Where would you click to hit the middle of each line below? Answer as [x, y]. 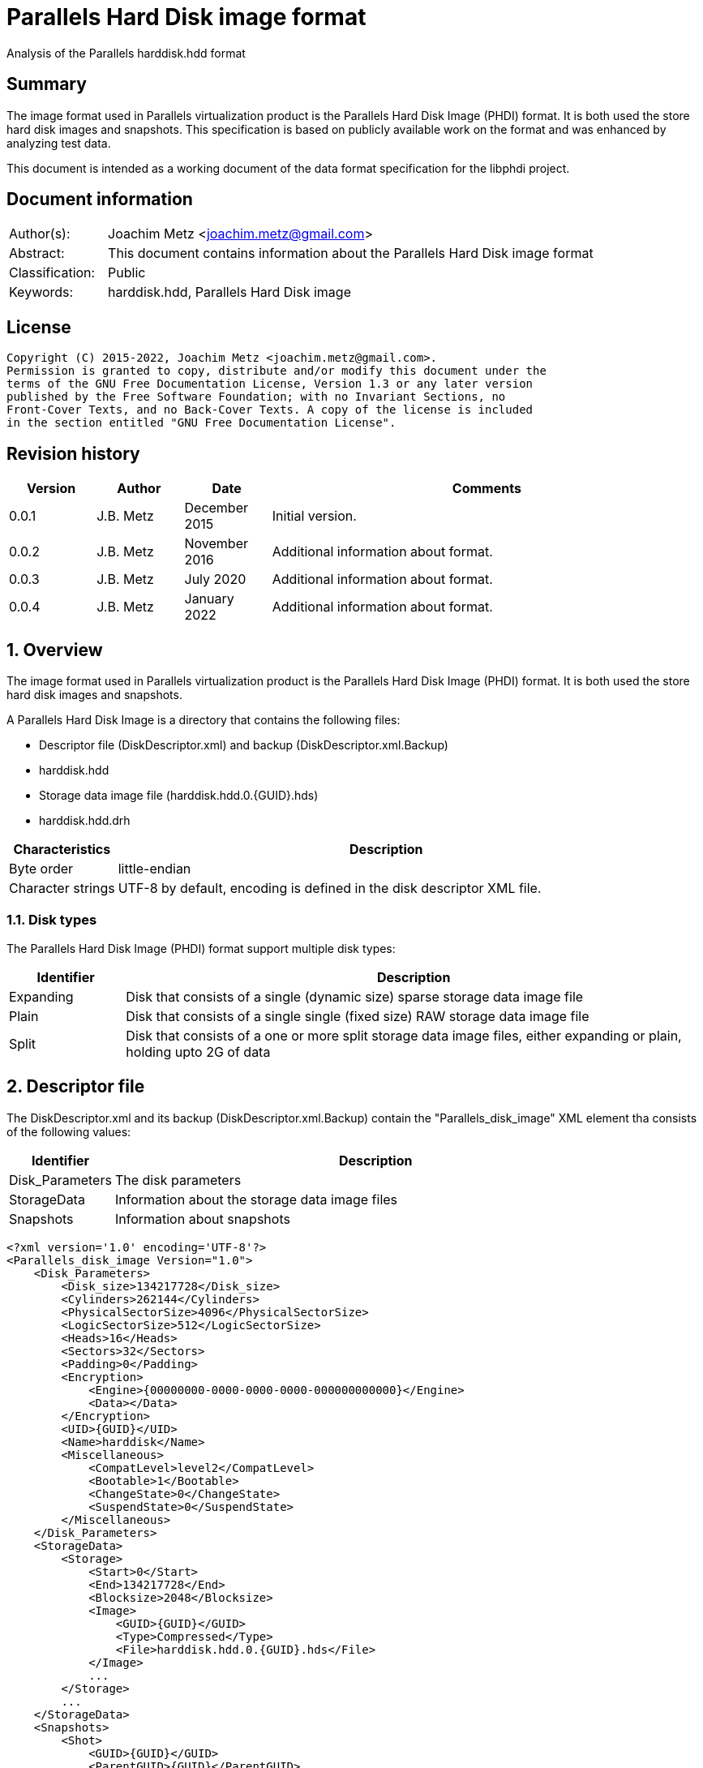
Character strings [62, 888]
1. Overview [55, 650]
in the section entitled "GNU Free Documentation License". [201, 423]
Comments [487, 489]
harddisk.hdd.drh [85, 820]
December [216, 508]
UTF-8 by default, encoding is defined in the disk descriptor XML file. [330, 888]
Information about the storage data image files [256, 1199]
